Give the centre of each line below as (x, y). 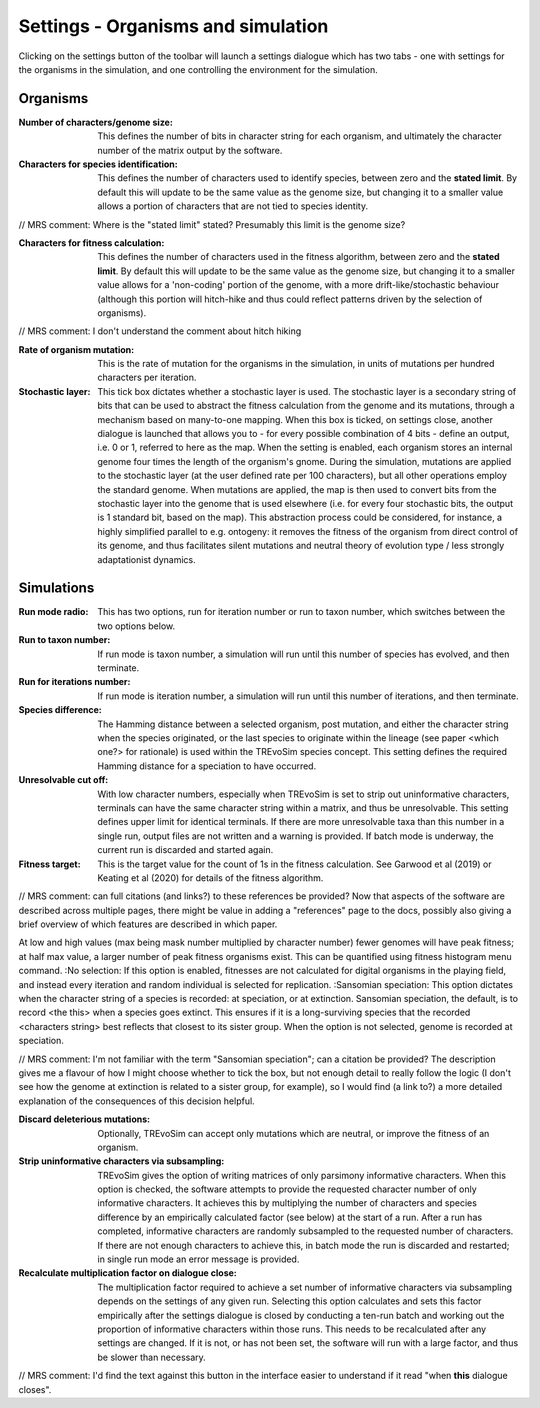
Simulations (56, 588)
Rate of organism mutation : (76, 349)
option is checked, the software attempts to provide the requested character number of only (287, 1189)
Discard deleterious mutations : (84, 1119)
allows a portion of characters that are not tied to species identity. (233, 206)
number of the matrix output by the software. (190, 150)
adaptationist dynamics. (147, 559)
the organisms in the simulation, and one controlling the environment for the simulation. (198, 69)
